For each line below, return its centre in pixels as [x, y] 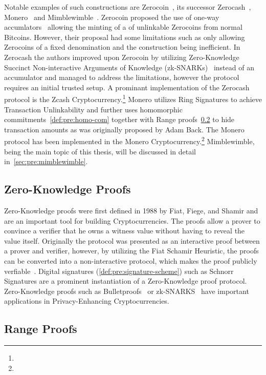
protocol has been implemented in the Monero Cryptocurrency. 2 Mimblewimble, [129, 141]
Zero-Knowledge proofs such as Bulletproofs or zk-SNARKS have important [127, 291]
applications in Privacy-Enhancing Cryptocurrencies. [87, 301]
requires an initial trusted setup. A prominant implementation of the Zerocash [127, 87]
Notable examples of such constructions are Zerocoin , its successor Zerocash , [128, 7]
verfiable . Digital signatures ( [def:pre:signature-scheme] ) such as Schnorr [119, 271]
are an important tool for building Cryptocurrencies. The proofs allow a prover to [132, 220]
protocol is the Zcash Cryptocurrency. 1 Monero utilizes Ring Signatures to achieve [133, 98]
